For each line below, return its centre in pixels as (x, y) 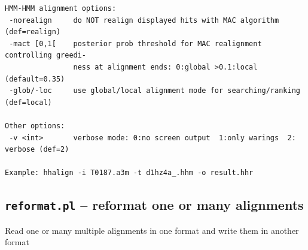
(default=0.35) (35, 79)
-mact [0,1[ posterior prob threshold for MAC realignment (135, 43)
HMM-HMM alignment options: (61, 8)
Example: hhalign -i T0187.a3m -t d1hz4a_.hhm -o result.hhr (129, 173)
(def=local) (28, 102)
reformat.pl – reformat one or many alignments (154, 205)
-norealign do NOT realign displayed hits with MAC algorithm (144, 20)
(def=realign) (33, 32)
